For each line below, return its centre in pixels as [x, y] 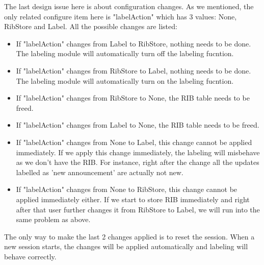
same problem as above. [53, 219]
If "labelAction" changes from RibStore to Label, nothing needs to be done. [134, 70]
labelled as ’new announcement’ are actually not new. [100, 172]
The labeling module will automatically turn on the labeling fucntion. [125, 80]
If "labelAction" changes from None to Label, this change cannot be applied [134, 142]
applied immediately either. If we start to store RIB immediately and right [133, 199]
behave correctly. [30, 256]
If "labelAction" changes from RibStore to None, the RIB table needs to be [133, 98]
